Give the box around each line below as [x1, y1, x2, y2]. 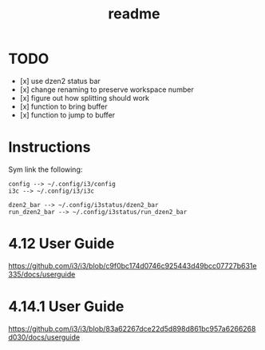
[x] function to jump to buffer [19, 109, 116, 120]
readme [108, 5, 160, 23]
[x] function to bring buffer [19, 101, 108, 111]
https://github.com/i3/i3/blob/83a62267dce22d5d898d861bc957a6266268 [8, 324, 256, 333]
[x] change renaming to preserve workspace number [19, 85, 194, 94]
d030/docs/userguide [8, 332, 81, 342]
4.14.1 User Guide [8, 297, 125, 316]
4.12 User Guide [8, 235, 115, 253]
